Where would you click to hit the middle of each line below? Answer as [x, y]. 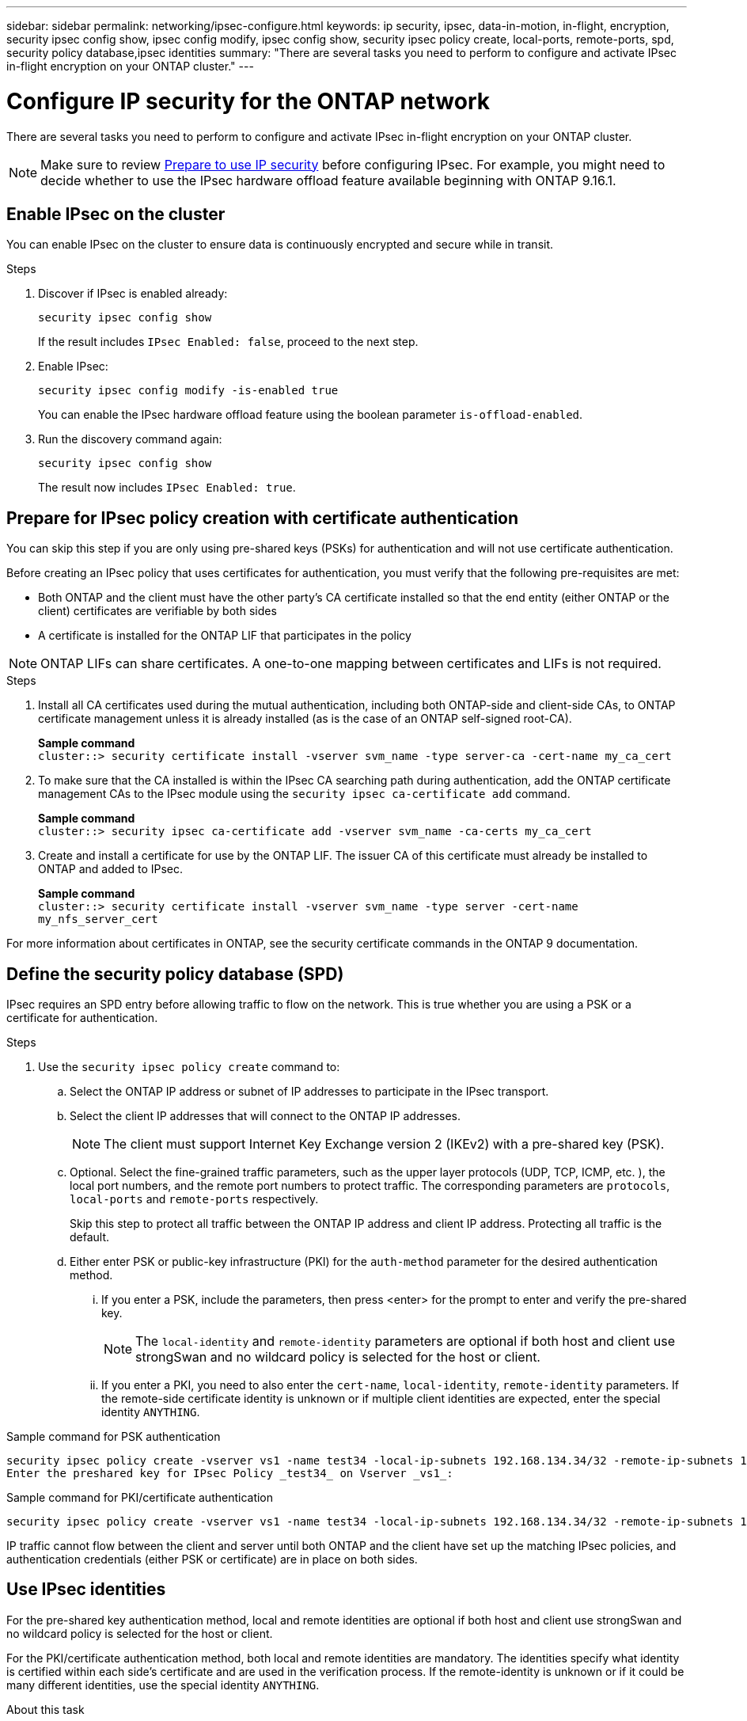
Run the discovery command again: [130, 439]
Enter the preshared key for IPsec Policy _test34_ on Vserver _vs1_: [230, 1474]
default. [90, 1237]
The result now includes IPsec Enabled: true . [167, 488]
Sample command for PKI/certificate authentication [140, 1498]
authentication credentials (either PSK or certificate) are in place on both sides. [212, 1560]
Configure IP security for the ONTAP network [248, 101]
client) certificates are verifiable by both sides [157, 611]
